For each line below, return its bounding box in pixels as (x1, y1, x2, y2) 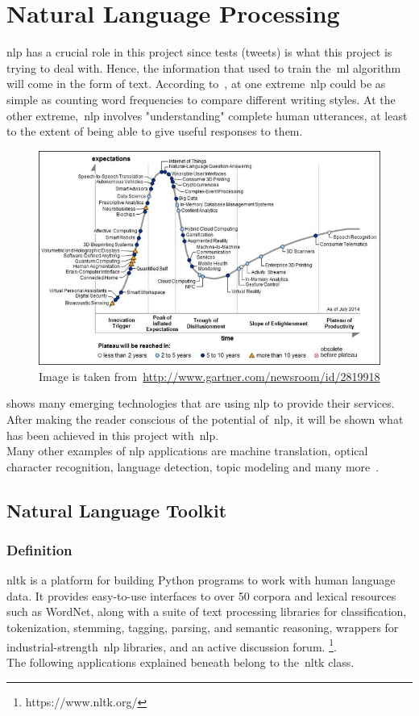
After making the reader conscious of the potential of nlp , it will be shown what (6, 410, 404, 427)
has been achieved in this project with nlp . (6, 426, 219, 443)
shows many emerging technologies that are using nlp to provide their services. (6, 395, 395, 412)
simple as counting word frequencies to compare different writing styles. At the (6, 90, 396, 107)
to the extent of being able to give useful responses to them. (6, 123, 303, 140)
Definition (6, 540, 73, 559)
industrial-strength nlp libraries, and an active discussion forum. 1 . (6, 635, 337, 655)
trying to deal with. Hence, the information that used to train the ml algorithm (6, 59, 401, 76)
